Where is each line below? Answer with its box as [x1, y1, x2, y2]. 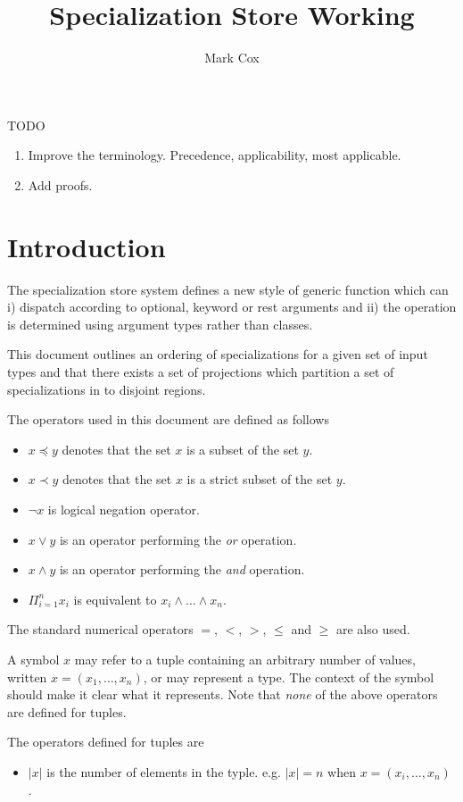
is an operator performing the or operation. [59, 530, 297, 548]
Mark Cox [204, 48, 260, 67]
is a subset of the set [186, 439, 299, 458]
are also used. [335, 620, 410, 639]
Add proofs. [28, 175, 93, 194]
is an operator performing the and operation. [59, 560, 305, 579]
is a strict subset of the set [186, 470, 333, 489]
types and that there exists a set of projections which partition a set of [7, 363, 394, 380]
